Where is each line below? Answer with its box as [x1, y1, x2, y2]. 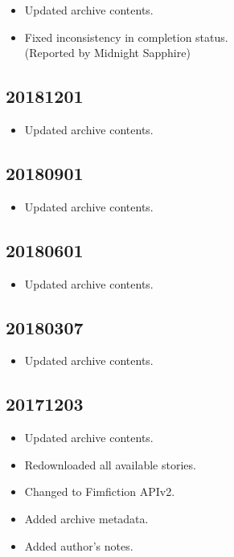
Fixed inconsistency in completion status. [24, 28, 228, 45]
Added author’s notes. [24, 537, 133, 554]
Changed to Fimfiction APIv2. [24, 483, 175, 500]
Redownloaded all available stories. [24, 456, 196, 473]
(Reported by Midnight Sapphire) [24, 44, 191, 61]
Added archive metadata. [24, 510, 149, 526]
